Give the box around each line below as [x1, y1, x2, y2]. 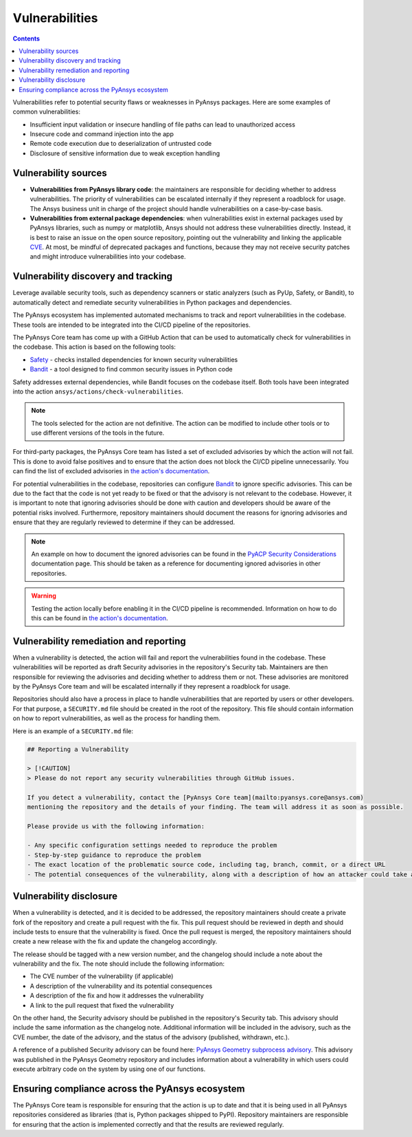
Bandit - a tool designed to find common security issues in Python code [30, 365, 233, 373]
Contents [12, 34, 41, 43]
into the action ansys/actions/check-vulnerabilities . [12, 387, 183, 396]
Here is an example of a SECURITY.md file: [12, 726, 134, 735]
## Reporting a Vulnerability [27, 745, 129, 753]
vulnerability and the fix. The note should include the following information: [12, 960, 225, 968]
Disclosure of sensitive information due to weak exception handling [30, 149, 220, 158]
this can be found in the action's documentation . [31, 614, 168, 622]
